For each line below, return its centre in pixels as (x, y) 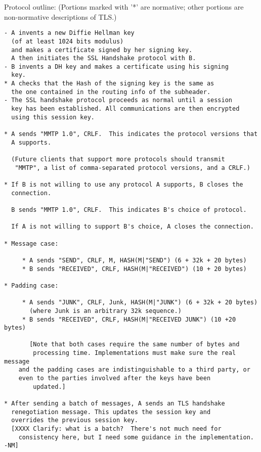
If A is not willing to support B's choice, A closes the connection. (133, 227)
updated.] (49, 387)
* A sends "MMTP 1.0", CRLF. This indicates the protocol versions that (131, 134)
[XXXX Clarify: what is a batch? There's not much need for (116, 429)
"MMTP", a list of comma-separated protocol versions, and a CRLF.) (133, 168)
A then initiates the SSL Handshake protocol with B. (104, 58)
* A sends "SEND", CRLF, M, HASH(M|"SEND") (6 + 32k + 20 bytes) (134, 260)
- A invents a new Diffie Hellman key (69, 33)
